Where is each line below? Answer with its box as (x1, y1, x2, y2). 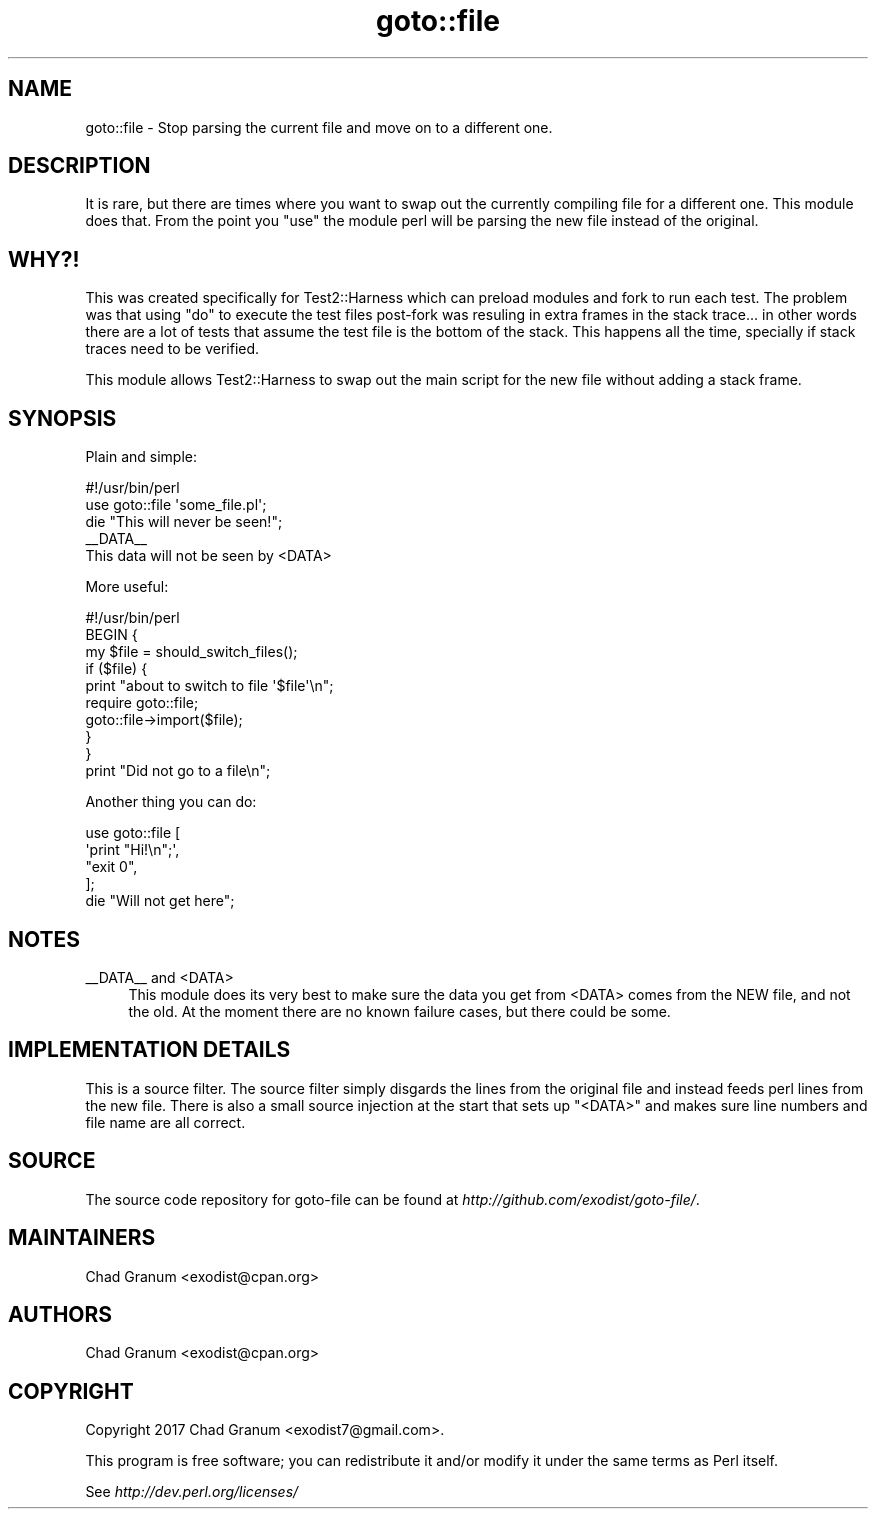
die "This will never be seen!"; (85, 513, 283, 531)
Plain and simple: (85, 448, 198, 466)
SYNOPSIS (8, 405, 117, 431)
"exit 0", (85, 858, 138, 876)
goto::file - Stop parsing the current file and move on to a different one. (85, 118, 553, 136)
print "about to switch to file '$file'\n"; (85, 677, 334, 695)
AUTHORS (8, 1301, 113, 1327)
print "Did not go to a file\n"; (85, 762, 271, 780)
